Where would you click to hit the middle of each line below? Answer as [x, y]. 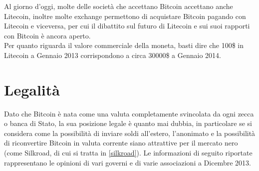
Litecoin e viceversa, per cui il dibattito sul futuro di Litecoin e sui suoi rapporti [127, 26]
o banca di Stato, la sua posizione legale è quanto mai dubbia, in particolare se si [128, 123]
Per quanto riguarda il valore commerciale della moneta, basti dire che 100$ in [124, 45]
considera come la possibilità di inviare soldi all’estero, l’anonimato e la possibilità [130, 133]
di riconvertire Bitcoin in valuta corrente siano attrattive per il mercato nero [121, 143]
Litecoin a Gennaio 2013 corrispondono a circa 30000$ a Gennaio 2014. [113, 55]
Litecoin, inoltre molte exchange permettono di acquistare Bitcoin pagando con [125, 16]
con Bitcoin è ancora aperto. [47, 35]
